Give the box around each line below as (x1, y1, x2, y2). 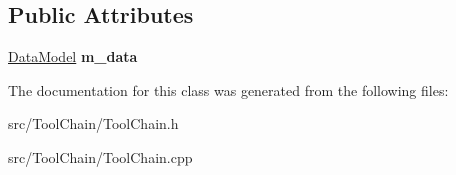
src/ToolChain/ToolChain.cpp (8, 146, 193, 167)
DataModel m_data (8, 46, 138, 67)
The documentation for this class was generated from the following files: (8, 79, 449, 100)
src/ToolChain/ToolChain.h (8, 113, 179, 134)
